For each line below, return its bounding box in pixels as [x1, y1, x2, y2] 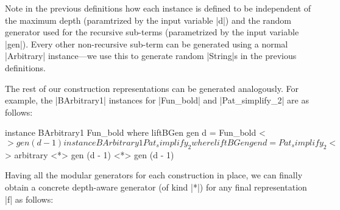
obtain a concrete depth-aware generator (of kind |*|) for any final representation [5, 180, 307, 193]
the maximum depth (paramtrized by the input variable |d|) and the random [5, 13, 291, 26]
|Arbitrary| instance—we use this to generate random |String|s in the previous [5, 49, 297, 62]
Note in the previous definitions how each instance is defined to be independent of [5, 2, 311, 14]
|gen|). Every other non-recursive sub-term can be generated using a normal [5, 37, 288, 50]
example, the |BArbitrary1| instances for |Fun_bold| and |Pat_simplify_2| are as [5, 94, 309, 107]
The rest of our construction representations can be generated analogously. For [5, 82, 299, 94]
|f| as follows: [5, 192, 54, 205]
